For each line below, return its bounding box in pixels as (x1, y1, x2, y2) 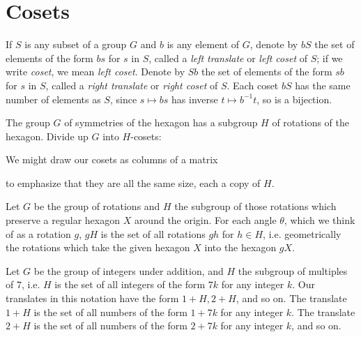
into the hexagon (204, 240, 277, 255)
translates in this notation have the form (6, 291, 179, 306)
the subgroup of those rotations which (174, 199, 337, 214)
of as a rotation (6, 226, 71, 241)
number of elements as (6, 91, 101, 106)
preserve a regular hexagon (6, 213, 120, 227)
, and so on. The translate (236, 291, 347, 306)
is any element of (167, 37, 240, 52)
